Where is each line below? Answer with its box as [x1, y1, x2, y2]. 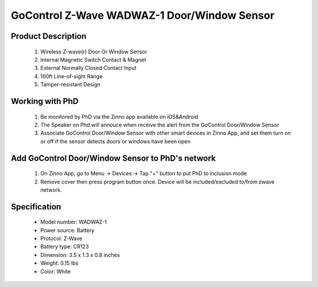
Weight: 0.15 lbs [40, 259, 79, 267]
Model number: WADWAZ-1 [40, 218, 107, 226]
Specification [11, 202, 61, 212]
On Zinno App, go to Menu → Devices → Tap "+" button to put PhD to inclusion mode [40, 170, 247, 177]
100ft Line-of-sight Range [40, 72, 103, 79]
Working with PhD [11, 96, 79, 106]
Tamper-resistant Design [40, 81, 101, 88]
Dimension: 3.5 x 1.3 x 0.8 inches [40, 251, 120, 258]
